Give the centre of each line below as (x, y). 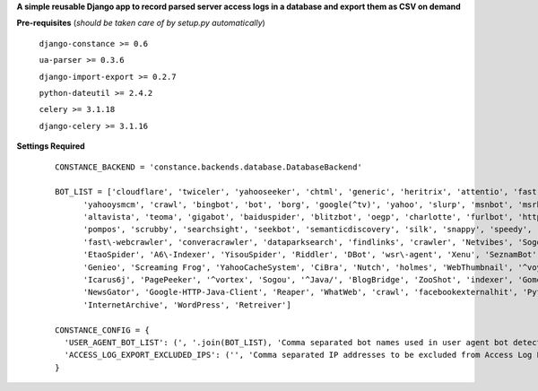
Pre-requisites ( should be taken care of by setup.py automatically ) (141, 23)
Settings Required (51, 146)
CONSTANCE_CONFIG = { (102, 330)
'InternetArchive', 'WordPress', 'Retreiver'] (187, 304)
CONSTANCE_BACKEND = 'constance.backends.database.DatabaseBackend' (208, 167)
